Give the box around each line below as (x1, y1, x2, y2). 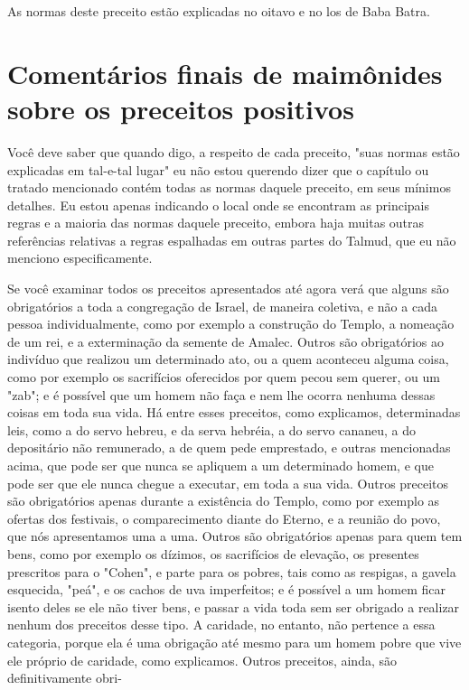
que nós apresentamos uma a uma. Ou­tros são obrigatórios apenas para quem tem (7, 527, 463, 545)
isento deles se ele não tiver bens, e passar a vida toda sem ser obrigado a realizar (7, 597, 460, 616)
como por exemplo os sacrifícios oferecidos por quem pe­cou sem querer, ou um (7, 368, 440, 387)
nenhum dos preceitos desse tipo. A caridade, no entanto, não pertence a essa (7, 615, 436, 634)
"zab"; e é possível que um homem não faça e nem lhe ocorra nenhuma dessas (7, 385, 436, 404)
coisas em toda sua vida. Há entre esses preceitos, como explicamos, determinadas (7, 403, 461, 422)
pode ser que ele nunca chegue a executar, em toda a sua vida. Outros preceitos (7, 473, 449, 492)
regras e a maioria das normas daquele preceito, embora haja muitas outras (7, 213, 425, 232)
